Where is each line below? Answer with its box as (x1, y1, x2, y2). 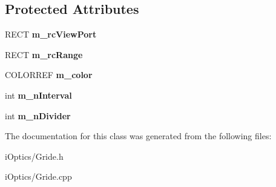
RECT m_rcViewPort (5, 28, 97, 41)
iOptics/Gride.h (5, 149, 64, 162)
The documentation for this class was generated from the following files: (5, 130, 272, 142)
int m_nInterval (5, 88, 72, 101)
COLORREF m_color (5, 68, 93, 81)
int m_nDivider (5, 109, 71, 122)
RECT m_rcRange (5, 48, 83, 61)
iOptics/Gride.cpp (5, 170, 72, 183)
